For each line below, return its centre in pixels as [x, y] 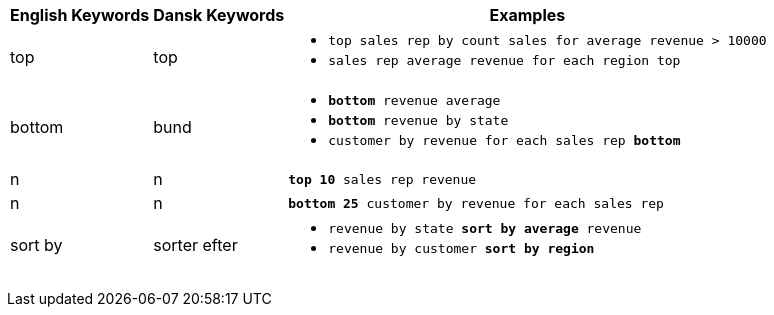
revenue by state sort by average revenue [485, 228]
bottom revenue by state [418, 120]
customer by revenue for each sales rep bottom [504, 140]
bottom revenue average [414, 100]
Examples [527, 15]
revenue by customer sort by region [461, 248]
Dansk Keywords [219, 15]
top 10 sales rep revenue [382, 179]
